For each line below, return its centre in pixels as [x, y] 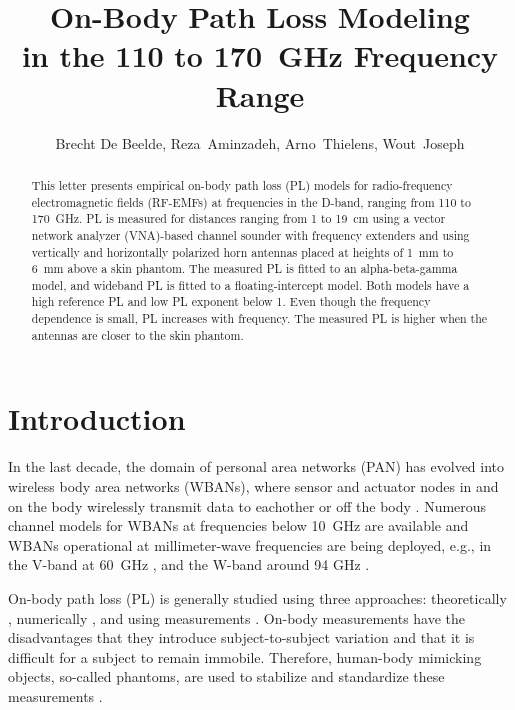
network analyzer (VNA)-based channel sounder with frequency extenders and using [250, 234]
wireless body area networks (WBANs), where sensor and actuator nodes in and [253, 485]
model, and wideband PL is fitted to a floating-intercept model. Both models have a [250, 284]
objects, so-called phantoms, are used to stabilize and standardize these [226, 676]
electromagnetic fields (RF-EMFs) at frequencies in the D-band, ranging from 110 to [251, 201]
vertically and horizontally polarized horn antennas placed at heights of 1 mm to [242, 251]
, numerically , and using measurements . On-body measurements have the [237, 617]
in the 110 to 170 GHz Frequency [260, 55]
